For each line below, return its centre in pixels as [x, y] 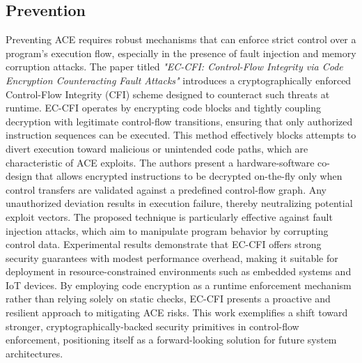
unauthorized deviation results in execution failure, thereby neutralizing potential [179, 203]
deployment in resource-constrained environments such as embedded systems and [179, 271]
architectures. [34, 353]
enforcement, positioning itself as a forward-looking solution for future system [171, 340]
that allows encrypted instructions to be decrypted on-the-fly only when [189, 176]
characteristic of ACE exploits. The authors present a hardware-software [160, 162]
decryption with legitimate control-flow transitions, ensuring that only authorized [179, 121]
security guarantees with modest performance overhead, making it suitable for [172, 257]
